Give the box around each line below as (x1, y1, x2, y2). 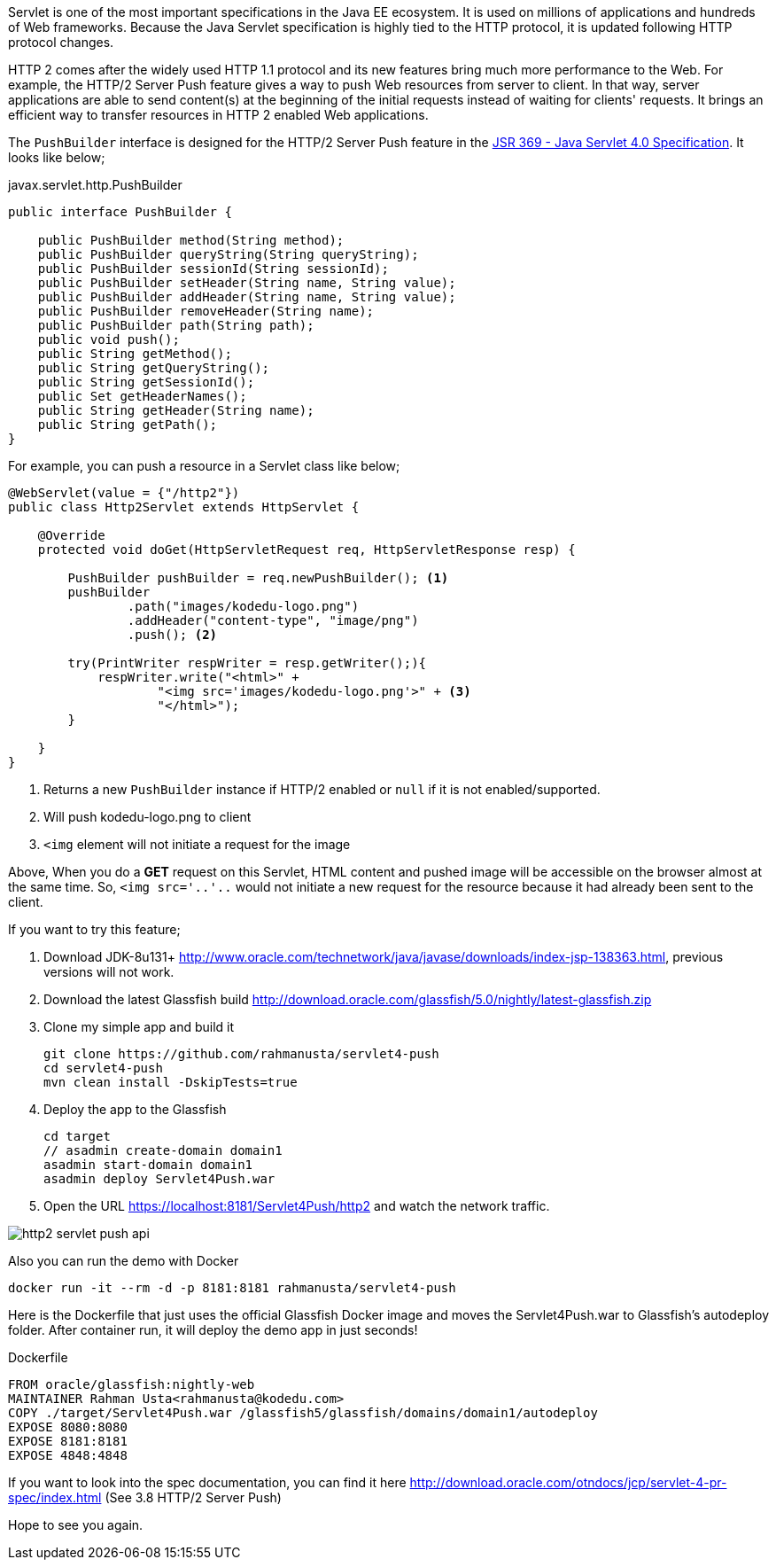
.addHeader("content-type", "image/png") (127, 613, 419, 628)
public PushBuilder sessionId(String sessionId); (37, 261, 389, 276)
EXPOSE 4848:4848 (8, 1448, 128, 1462)
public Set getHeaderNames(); (37, 389, 247, 403)
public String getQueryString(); (37, 361, 270, 375)
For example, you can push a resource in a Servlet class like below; (8, 458, 400, 473)
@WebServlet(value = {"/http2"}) (8, 486, 240, 500)
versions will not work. (43, 964, 175, 979)
